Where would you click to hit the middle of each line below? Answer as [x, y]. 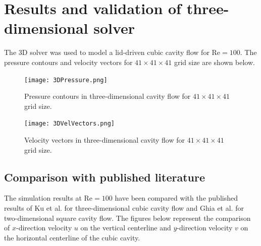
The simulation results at [43, 198]
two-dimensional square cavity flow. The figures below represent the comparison [127, 218]
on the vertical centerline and [126, 228]
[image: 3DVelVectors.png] [69, 124]
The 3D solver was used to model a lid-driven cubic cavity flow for [107, 52]
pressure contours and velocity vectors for [68, 62]
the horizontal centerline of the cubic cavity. [72, 237]
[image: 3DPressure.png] [66, 80]
